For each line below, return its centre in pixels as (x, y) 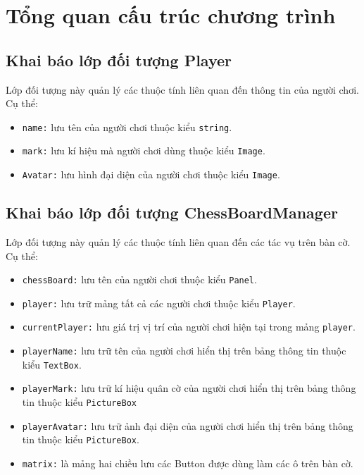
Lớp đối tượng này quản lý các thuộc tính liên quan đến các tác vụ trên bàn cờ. (178, 241)
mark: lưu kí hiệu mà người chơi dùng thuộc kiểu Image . (144, 150)
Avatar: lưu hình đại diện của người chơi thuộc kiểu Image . (151, 174)
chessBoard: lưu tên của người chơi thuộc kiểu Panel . (139, 279)
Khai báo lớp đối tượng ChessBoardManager (172, 212)
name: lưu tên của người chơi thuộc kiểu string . (127, 127)
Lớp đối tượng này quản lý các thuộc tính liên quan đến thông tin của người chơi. (182, 89)
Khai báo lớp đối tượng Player (119, 60)
